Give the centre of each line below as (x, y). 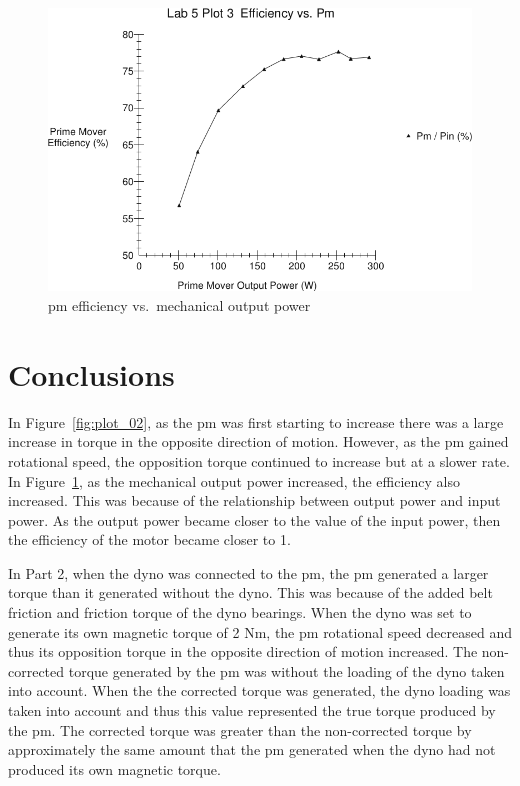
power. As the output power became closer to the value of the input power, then (254, 519)
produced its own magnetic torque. (114, 768)
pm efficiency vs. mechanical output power (179, 305)
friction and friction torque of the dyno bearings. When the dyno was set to (240, 612)
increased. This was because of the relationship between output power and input (254, 500)
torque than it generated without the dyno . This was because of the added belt (250, 592)
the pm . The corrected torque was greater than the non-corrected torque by (240, 729)
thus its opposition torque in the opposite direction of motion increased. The (243, 651)
